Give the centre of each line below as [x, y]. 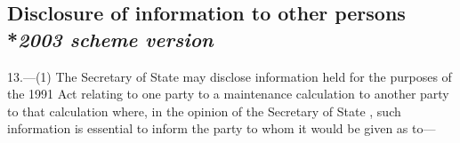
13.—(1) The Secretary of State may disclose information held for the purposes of [230, 76]
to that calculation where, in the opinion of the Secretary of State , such [204, 111]
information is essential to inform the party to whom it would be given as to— [222, 128]
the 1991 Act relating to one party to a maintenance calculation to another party [228, 94]
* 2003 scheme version [110, 39]
